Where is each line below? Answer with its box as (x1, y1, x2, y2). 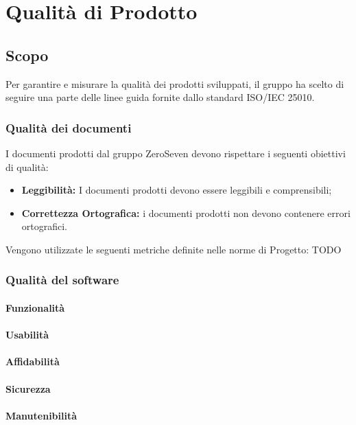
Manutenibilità (5, 408, 78, 422)
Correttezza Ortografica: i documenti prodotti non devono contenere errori (21, 205, 351, 220)
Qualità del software (5, 271, 119, 288)
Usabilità (5, 328, 49, 342)
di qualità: (5, 159, 49, 174)
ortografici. (21, 219, 68, 233)
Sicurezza (5, 381, 51, 395)
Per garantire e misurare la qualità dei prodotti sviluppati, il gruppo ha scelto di (5, 76, 344, 91)
